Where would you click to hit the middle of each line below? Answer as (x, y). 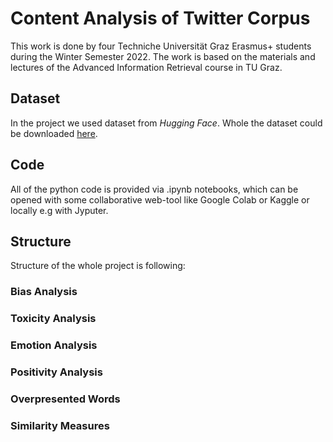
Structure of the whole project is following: (98, 266)
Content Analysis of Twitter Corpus (160, 18)
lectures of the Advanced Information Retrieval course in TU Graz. (146, 67)
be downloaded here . (54, 133)
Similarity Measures (60, 425)
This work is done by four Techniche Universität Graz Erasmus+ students (161, 46)
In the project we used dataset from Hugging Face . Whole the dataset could (166, 123)
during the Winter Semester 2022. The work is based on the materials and (163, 56)
